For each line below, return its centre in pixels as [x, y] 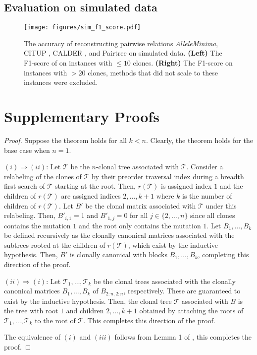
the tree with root [31, 311]
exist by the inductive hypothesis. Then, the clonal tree [88, 301]
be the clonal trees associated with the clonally [165, 281]
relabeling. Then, [30, 215]
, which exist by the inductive [173, 245]
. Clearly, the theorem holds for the [199, 140]
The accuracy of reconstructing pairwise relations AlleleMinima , [121, 43]
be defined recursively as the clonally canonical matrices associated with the [119, 235]
